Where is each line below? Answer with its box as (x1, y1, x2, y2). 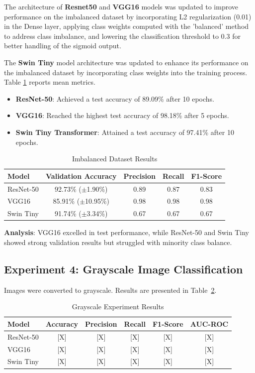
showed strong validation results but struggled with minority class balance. (4, 237, 232, 247)
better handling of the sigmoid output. (4, 40, 121, 51)
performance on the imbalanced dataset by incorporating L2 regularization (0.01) (4, 11, 252, 21)
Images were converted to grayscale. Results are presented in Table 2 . (4, 284, 217, 295)
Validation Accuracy (46, 170, 117, 181)
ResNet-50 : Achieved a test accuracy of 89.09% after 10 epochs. (15, 93, 214, 104)
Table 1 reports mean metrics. (4, 77, 95, 87)
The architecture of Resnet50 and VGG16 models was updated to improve (4, 1, 239, 11)
